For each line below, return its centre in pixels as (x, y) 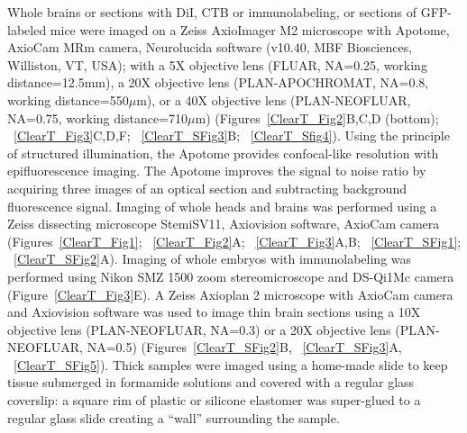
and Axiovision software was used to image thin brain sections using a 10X (214, 312)
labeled (27, 29)
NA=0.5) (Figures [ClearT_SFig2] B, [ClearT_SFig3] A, (244, 347)
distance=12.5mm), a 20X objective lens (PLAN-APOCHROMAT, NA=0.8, (218, 82)
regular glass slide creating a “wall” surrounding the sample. (174, 417)
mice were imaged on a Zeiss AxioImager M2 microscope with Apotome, (250, 29)
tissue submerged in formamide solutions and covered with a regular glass (211, 382)
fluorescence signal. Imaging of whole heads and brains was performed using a (222, 206)
